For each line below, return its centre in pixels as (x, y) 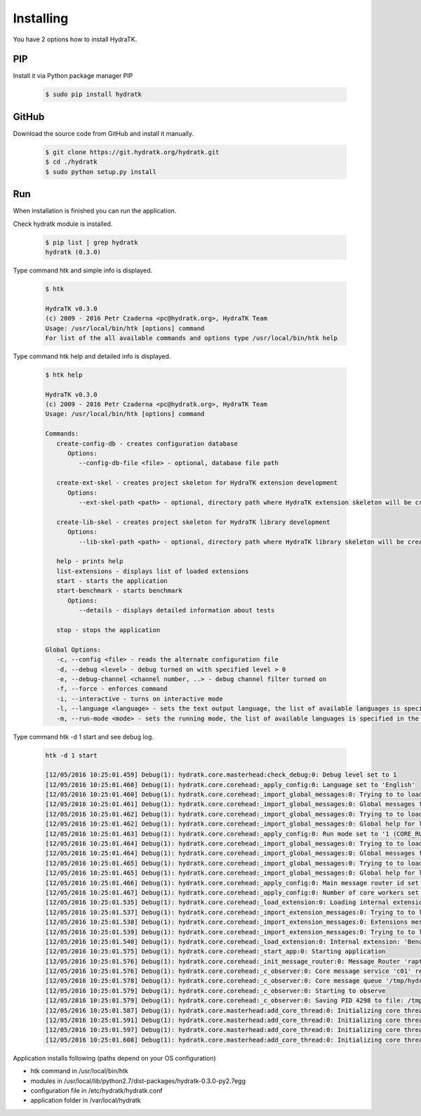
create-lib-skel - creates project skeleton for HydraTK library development (193, 522)
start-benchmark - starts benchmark (119, 591)
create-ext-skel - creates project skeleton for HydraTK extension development (197, 483)
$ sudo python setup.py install (101, 172)
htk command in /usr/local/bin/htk (80, 1071)
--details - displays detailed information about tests (176, 611)
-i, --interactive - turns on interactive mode (140, 699)
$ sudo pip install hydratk (93, 94)
